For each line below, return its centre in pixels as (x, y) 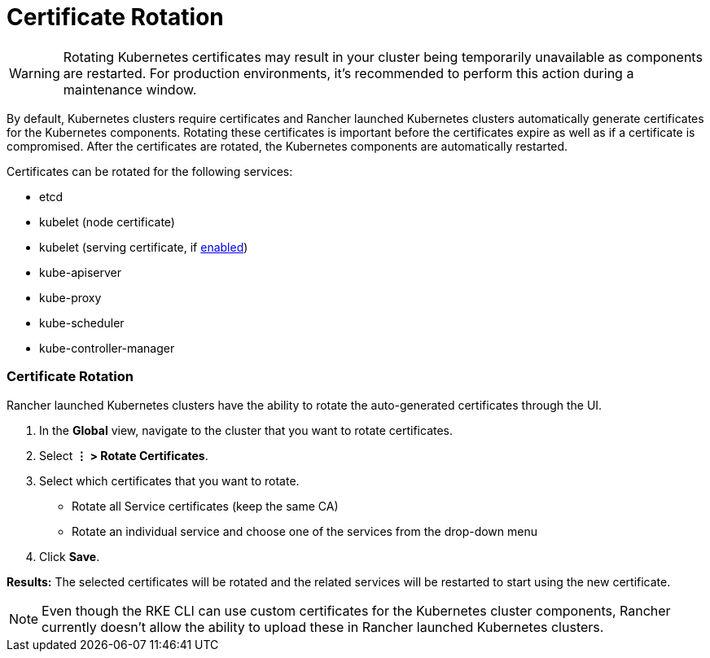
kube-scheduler (82, 322)
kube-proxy (70, 297)
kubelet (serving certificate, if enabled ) (144, 247)
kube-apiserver (81, 272)
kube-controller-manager (107, 348)
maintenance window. (130, 89)
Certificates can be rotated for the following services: (150, 171)
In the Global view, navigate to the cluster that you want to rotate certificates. (246, 430)
